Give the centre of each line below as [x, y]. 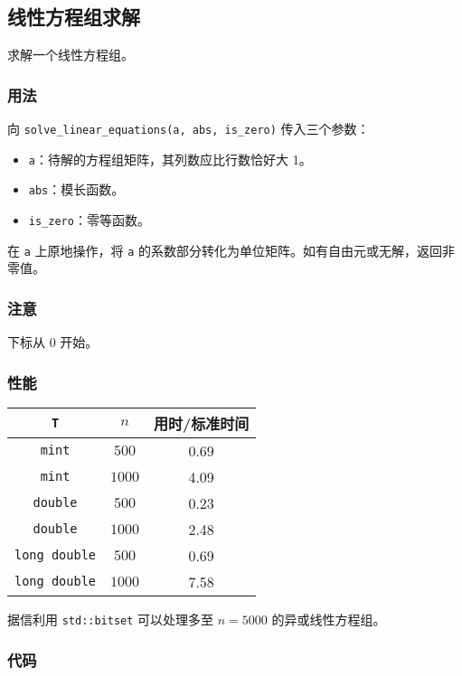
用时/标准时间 [202, 423]
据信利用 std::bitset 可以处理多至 [111, 619]
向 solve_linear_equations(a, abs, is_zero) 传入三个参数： [189, 129]
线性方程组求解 [74, 17]
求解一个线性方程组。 [71, 55]
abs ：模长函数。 [76, 189]
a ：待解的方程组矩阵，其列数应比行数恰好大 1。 [170, 159]
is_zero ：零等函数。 [89, 219]
